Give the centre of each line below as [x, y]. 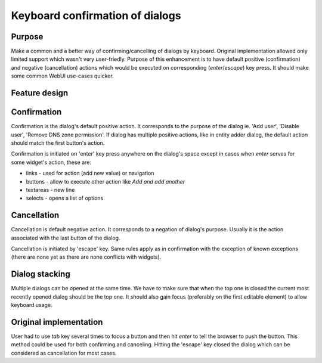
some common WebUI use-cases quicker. [62, 76]
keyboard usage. [32, 305]
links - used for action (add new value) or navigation [90, 173]
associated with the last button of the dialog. [66, 238]
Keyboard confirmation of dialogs [96, 15]
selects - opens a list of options [65, 198]
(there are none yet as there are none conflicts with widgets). [86, 257]
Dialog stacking [41, 274]
